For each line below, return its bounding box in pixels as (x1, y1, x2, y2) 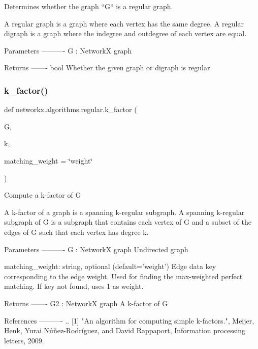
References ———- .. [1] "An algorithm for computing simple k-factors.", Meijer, (4, 315, 254, 326)
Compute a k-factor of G (4, 190, 81, 200)
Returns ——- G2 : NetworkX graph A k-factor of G (4, 298, 168, 308)
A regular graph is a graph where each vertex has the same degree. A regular (4, 18, 244, 29)
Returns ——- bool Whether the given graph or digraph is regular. (4, 62, 212, 73)
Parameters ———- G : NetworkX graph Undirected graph (4, 244, 188, 254)
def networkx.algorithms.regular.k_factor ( (4, 104, 137, 115)
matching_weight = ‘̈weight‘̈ (4, 155, 93, 166)
